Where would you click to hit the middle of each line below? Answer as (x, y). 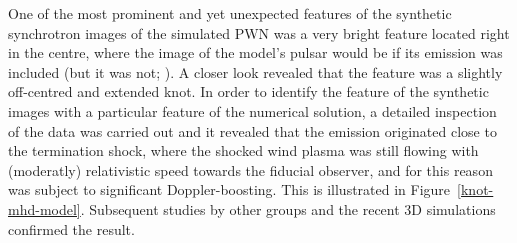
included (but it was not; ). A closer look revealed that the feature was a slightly (255, 71)
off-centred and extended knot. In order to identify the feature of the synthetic (248, 91)
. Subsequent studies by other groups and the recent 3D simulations (288, 208)
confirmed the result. (71, 228)
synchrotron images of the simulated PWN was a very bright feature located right (259, 32)
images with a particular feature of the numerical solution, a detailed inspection (252, 110)
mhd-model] (44, 208)
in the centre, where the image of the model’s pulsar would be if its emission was (255, 52)
